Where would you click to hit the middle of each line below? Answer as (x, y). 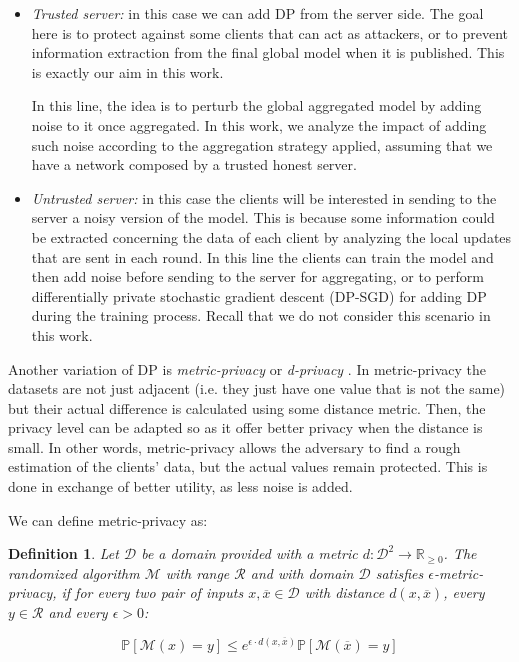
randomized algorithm (74, 572)
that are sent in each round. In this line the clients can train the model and (262, 256)
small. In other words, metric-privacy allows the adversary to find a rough (234, 446)
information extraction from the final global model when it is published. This (268, 52)
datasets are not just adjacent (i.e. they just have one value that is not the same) (257, 388)
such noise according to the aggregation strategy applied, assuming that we (262, 144)
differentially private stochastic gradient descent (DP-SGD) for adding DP (259, 295)
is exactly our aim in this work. (127, 71)
